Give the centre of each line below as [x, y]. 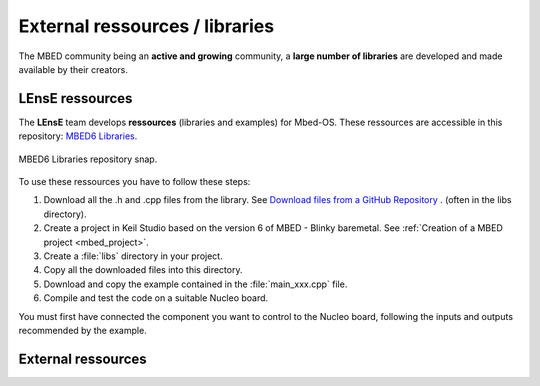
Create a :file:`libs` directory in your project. [133, 256]
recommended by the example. [82, 330]
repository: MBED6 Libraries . [78, 136]
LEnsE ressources [75, 98]
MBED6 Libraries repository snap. [88, 159]
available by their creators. [73, 69]
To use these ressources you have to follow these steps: [134, 182]
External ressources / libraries [146, 26]
